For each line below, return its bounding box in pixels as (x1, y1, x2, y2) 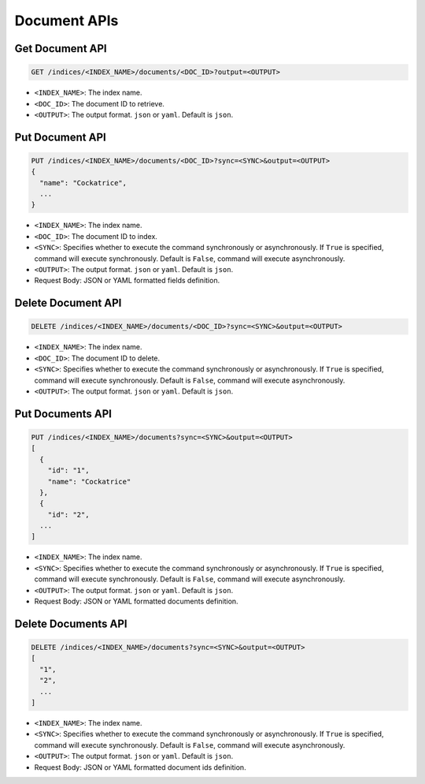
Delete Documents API (14, 617, 128, 630)
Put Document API (14, 130, 106, 144)
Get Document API (14, 42, 108, 55)
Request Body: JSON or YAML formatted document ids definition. (34, 762, 247, 772)
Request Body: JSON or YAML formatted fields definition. (34, 276, 220, 286)
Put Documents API (14, 407, 113, 420)
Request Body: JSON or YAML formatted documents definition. (34, 596, 239, 607)
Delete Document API (14, 297, 122, 310)
